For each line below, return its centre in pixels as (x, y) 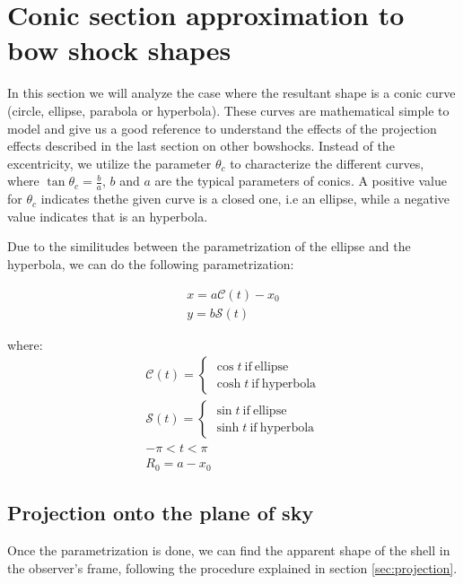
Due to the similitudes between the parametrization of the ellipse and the (209, 246)
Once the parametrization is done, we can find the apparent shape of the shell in (229, 549)
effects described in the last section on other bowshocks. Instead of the (201, 146)
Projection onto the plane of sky (161, 513)
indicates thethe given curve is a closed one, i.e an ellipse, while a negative (245, 199)
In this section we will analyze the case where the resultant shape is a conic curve (231, 93)
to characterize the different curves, (327, 163)
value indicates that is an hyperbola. (108, 216)
